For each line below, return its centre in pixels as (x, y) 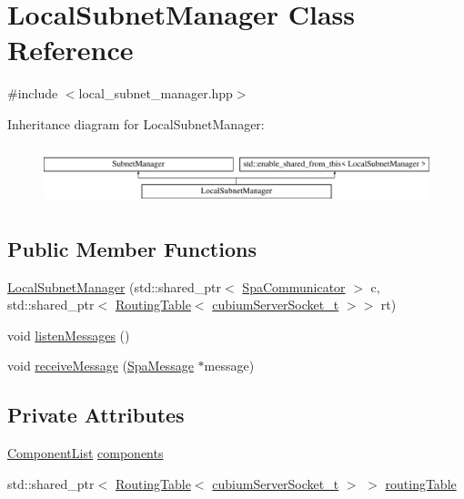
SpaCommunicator (294, 286)
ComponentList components (86, 453)
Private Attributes (96, 415)
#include (33, 93)
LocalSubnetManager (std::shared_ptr (115, 286)
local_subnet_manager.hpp (156, 93)
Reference (71, 50)
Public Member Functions (132, 248)
